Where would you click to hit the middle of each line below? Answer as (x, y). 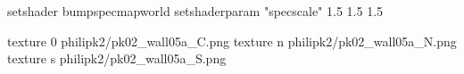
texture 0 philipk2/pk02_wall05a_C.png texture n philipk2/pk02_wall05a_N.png (232, 41)
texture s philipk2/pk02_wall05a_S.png (117, 58)
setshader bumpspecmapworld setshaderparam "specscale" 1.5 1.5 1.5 (195, 11)
